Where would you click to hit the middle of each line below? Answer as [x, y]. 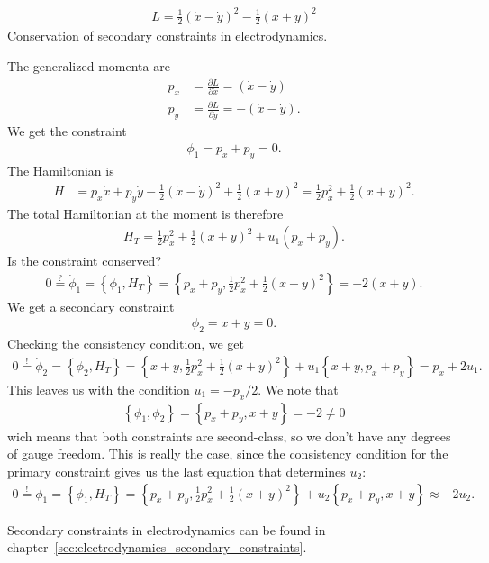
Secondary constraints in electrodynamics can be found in [167, 529]
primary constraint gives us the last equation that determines [177, 471]
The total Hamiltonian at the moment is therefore [145, 213]
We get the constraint [67, 131]
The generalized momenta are [89, 65]
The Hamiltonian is [61, 170]
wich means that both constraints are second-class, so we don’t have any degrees [229, 436]
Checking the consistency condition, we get [126, 344]
